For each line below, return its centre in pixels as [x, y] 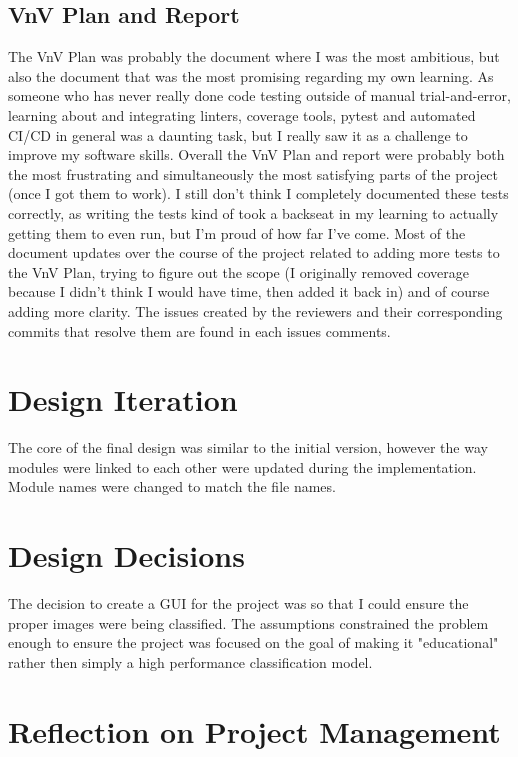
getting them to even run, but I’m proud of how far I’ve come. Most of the [237, 232]
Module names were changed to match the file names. [172, 486]
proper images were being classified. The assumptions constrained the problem [248, 622]
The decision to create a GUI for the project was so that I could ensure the [238, 603]
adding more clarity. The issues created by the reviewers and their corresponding [255, 310]
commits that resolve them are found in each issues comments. [199, 330]
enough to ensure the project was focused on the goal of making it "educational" [253, 642]
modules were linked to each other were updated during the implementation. [242, 466]
